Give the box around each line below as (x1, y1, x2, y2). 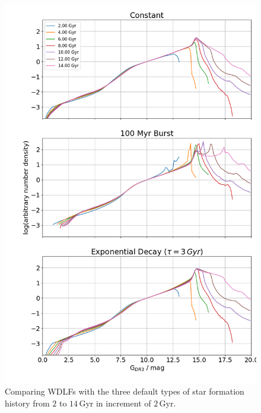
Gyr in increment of (79, 396, 151, 409)
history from (5, 396, 50, 409)
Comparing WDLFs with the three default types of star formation (5, 385, 244, 398)
